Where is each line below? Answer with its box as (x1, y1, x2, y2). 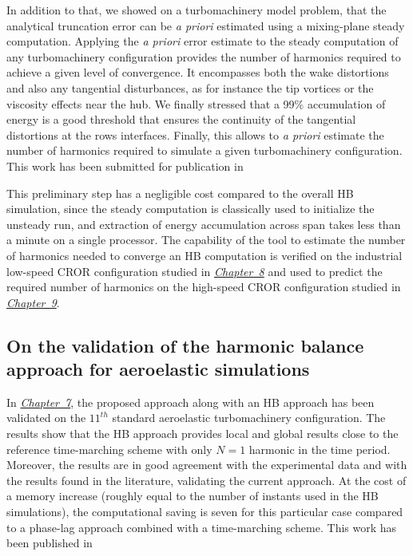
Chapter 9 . (6, 294, 60, 310)
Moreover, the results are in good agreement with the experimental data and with (6, 456, 407, 473)
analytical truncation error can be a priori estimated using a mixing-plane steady (6, 17, 405, 34)
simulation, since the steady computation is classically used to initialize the (6, 200, 375, 217)
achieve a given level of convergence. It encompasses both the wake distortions (6, 64, 389, 81)
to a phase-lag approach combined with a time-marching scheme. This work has (6, 519, 397, 535)
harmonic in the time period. (248, 440, 391, 457)
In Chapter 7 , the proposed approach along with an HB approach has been (6, 393, 375, 410)
